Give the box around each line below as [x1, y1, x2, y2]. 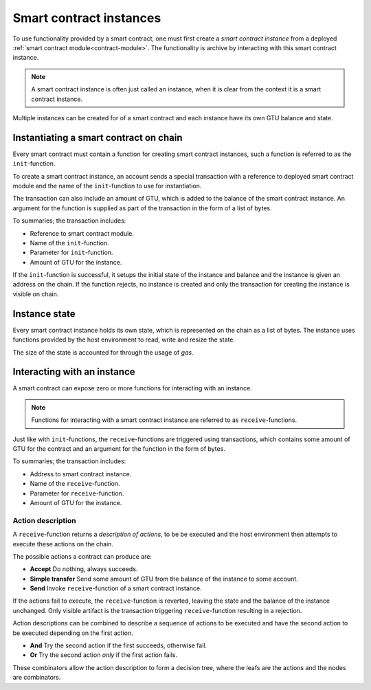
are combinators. [12, 674, 61, 682]
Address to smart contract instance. [30, 469, 132, 478]
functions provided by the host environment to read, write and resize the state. [12, 335, 236, 344]
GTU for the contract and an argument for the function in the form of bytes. [12, 445, 226, 453]
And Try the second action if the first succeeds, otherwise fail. [30, 641, 207, 649]
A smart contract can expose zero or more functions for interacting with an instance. [12, 384, 252, 392]
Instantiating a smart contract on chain [12, 131, 183, 144]
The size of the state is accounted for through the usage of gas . [12, 348, 194, 357]
